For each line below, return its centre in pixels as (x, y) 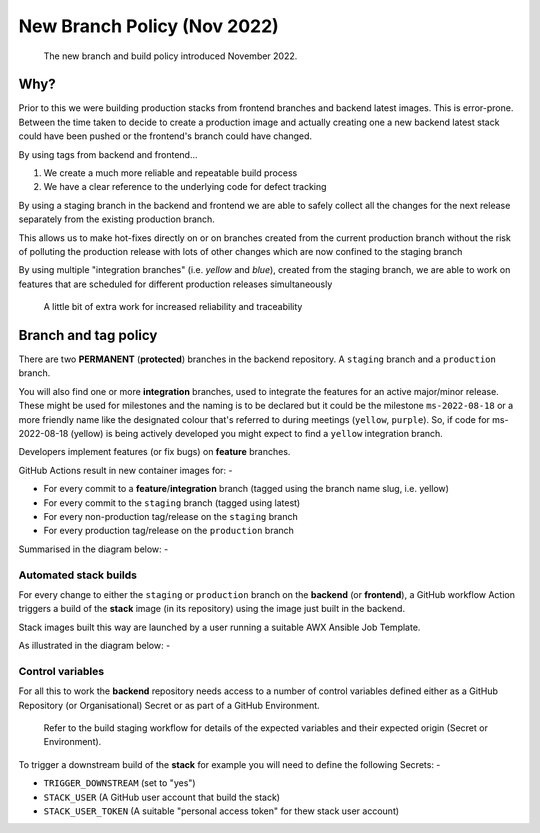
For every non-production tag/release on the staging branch (171, 516)
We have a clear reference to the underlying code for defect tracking (185, 187)
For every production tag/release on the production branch (169, 531)
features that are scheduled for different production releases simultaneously (175, 284)
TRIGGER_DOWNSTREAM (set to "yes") (119, 783)
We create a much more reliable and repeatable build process (170, 173)
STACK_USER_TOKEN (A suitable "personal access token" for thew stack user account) (221, 811)
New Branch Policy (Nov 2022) (148, 26)
